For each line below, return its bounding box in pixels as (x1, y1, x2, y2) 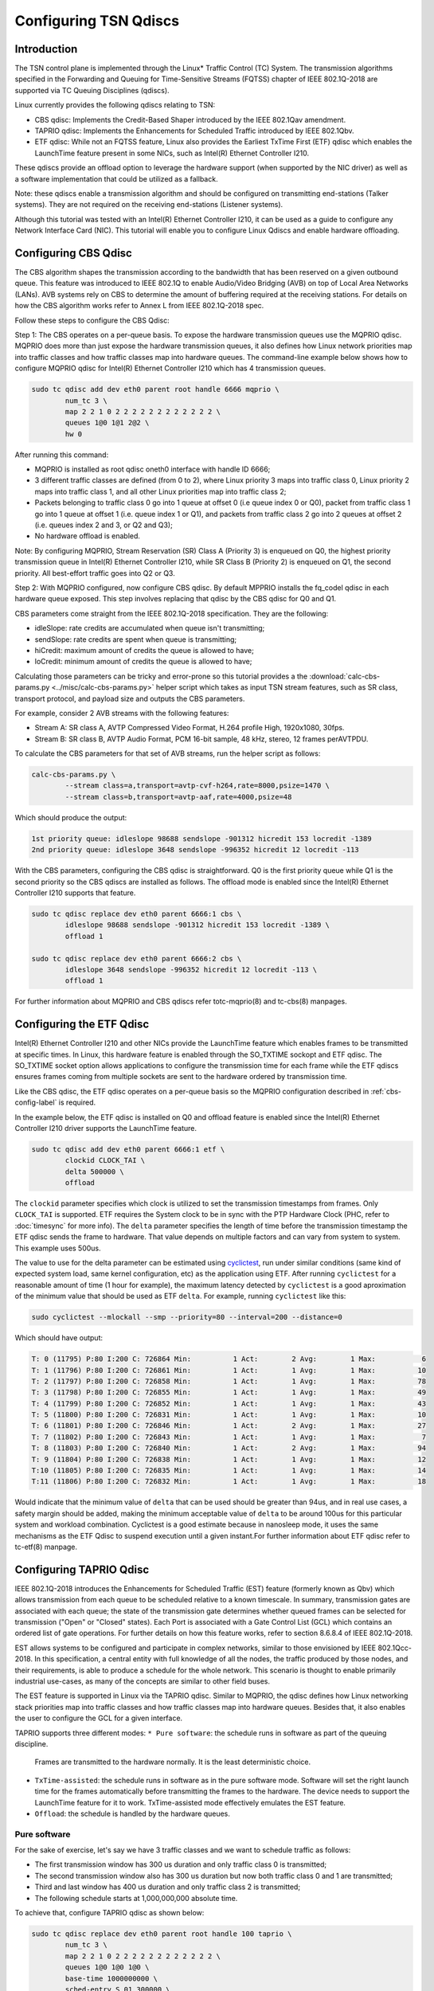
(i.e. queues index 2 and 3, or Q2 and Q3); (34, 520, 173, 530)
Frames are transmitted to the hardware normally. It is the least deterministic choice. (34, 1757, 311, 1767)
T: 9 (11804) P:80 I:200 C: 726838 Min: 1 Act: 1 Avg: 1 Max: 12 (31, 1454, 426, 1464)
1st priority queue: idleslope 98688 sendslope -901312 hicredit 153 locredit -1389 (31, 834, 372, 843)
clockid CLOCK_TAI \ (65, 1156, 146, 1165)
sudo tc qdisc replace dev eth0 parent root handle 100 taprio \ (31, 1930, 292, 1938)
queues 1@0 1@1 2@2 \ (65, 418, 150, 428)
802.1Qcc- (377, 1643, 412, 1653)
